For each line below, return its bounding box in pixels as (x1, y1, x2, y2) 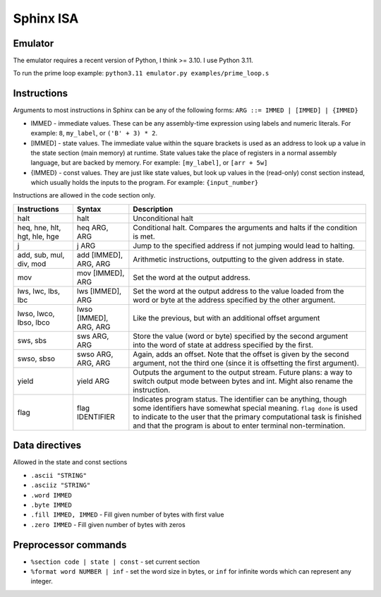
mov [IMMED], (76, 268, 125, 278)
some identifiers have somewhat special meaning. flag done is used (133, 403, 358, 413)
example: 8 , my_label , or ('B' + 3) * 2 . (30, 129, 158, 138)
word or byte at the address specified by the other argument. (133, 295, 336, 305)
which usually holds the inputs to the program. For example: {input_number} (30, 179, 259, 187)
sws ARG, (76, 331, 109, 341)
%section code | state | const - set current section (30, 557, 200, 566)
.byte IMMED (30, 501, 72, 509)
